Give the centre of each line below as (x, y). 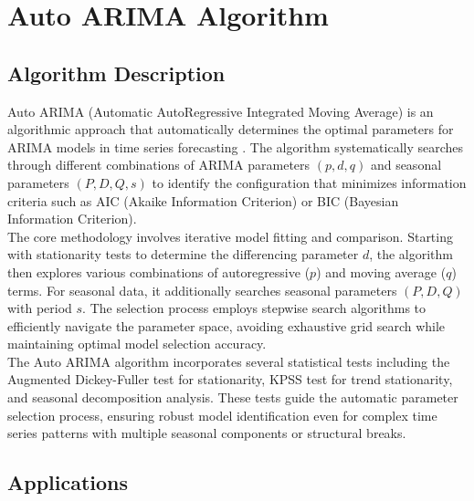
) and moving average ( (381, 271)
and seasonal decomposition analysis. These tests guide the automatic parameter (233, 397)
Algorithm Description (116, 73)
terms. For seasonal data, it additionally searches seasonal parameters (202, 290)
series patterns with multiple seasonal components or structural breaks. (207, 433)
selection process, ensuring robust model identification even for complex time (222, 415)
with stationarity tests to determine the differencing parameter (183, 254)
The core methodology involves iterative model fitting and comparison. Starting (230, 236)
